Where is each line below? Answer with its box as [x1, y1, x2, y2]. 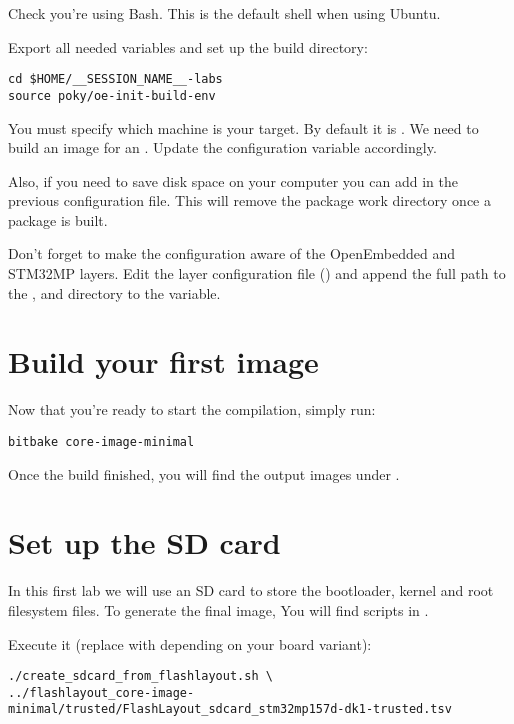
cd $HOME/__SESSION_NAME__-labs [8, 72, 223, 87]
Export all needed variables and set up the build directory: [8, 36, 368, 57]
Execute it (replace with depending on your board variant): [8, 633, 372, 654]
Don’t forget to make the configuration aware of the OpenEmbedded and [8, 243, 455, 264]
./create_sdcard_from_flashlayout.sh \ [8, 669, 273, 684]
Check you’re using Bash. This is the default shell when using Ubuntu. [8, 3, 441, 23]
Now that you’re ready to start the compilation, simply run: [8, 399, 376, 420]
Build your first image [8, 341, 319, 382]
